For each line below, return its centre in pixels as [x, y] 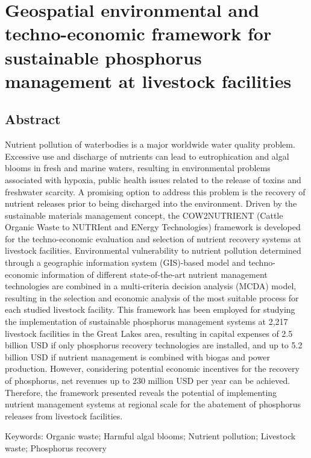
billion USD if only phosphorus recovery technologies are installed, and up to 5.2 [154, 345]
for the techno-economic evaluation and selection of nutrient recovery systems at [153, 238]
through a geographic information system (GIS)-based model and [125, 262]
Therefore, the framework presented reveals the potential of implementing [141, 392]
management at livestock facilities [148, 80]
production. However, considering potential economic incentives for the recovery [152, 369]
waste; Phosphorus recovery [56, 447]
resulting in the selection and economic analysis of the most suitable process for [152, 297]
